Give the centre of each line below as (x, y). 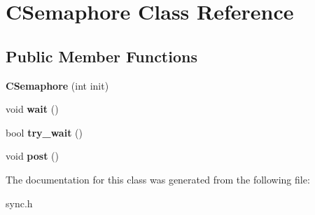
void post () (32, 156)
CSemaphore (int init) (57, 85)
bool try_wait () (44, 132)
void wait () (32, 109)
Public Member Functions (101, 56)
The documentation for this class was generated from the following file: (158, 179)
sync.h (19, 203)
